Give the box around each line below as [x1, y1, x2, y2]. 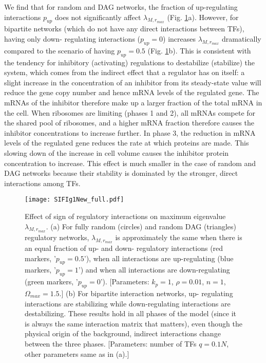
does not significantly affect [54, 11, 141, 22]
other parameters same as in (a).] [25, 348, 129, 359]
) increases [163, 33, 196, 44]
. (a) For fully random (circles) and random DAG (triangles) [46, 221, 237, 231]
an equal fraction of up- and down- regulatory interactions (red [25, 242, 223, 253]
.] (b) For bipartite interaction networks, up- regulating [59, 287, 233, 298]
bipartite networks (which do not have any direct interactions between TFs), [4, 23, 244, 34]
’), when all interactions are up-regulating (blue [84, 252, 234, 263]
